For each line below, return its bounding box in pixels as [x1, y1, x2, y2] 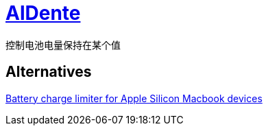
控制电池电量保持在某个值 [5, 38, 121, 51]
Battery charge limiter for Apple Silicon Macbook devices [5, 92, 263, 104]
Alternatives [5, 63, 92, 81]
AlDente [5, 1, 81, 25]
